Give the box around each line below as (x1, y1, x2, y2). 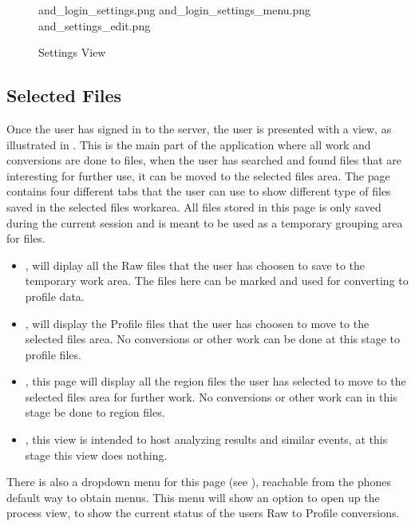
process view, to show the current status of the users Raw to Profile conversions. (6, 504, 400, 521)
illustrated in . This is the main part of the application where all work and (6, 136, 371, 152)
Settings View (38, 44, 106, 61)
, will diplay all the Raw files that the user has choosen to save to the (25, 256, 366, 273)
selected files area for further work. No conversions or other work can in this (25, 388, 397, 405)
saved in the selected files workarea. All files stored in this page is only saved (6, 198, 381, 215)
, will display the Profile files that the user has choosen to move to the (25, 314, 370, 331)
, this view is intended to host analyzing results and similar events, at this (25, 431, 388, 448)
